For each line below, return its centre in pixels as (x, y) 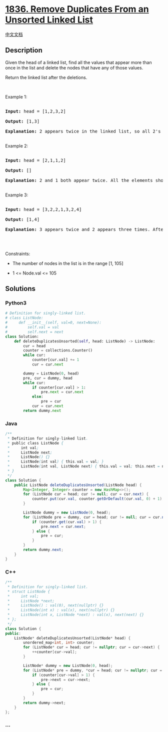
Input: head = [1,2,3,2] (35, 111)
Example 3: (17, 195)
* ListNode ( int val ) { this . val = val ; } (55, 462)
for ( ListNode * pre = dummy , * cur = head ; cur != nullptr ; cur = (93, 670)
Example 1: (16, 96)
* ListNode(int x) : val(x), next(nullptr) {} (61, 610)
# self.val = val (32, 327)
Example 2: (17, 145)
